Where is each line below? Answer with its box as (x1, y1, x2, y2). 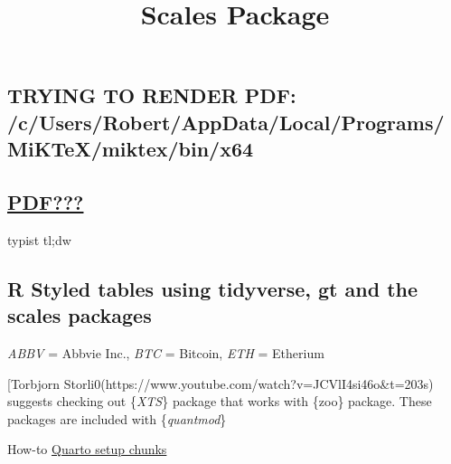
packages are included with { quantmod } (7, 409, 227, 428)
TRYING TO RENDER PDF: (7, 81, 296, 109)
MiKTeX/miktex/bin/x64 (7, 135, 254, 163)
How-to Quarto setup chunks (7, 440, 167, 459)
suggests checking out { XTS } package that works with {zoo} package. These (7, 392, 432, 411)
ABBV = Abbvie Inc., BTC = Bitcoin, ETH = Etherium (7, 343, 324, 362)
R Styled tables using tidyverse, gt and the (7, 274, 418, 302)
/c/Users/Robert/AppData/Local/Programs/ (7, 108, 445, 136)
